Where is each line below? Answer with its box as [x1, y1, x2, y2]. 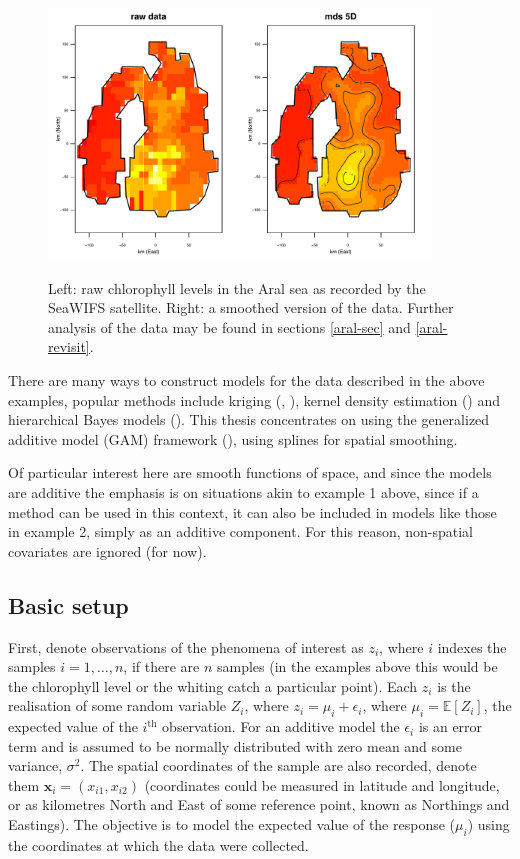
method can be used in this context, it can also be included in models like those [8, 501, 497, 522]
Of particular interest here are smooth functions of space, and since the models [8, 462, 492, 483]
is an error [418, 716, 483, 737]
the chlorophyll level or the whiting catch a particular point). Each [8, 675, 418, 696]
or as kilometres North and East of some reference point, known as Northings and [8, 794, 510, 815]
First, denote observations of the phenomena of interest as [8, 636, 364, 657]
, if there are [123, 656, 200, 677]
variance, [8, 755, 63, 776]
